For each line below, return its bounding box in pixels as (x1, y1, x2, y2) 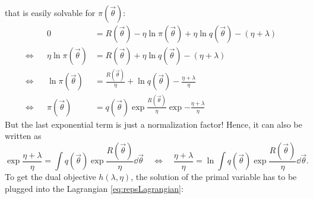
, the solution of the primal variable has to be (131, 170, 297, 183)
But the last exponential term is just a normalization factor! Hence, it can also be (5, 118, 302, 130)
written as (5, 129, 42, 142)
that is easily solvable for (5, 7, 96, 18)
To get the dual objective (5, 170, 96, 183)
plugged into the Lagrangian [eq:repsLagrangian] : (5, 182, 184, 194)
